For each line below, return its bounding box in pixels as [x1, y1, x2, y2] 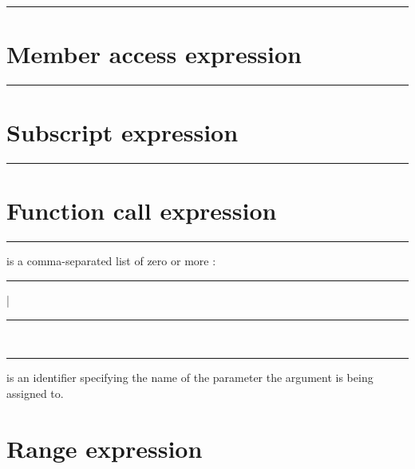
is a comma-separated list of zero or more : [6, 252, 216, 269]
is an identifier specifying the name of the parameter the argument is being [6, 369, 373, 386]
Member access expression [6, 38, 302, 70]
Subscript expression [6, 116, 239, 149]
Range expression [6, 431, 203, 464]
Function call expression [6, 194, 277, 227]
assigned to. [6, 384, 64, 401]
